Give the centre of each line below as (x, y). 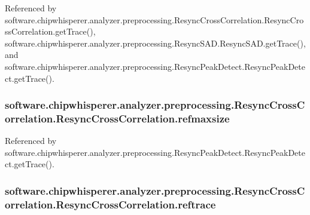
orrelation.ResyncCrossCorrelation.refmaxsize (117, 118)
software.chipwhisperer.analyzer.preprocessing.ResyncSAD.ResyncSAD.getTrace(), (155, 43)
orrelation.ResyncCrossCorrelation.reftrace (110, 204)
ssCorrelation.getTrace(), (50, 31)
